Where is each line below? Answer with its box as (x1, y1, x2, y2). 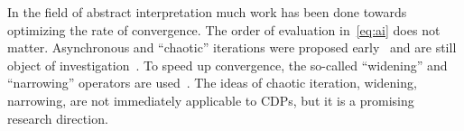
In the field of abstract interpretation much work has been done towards (7, 3, 407, 21)
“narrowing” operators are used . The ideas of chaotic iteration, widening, (7, 73, 417, 92)
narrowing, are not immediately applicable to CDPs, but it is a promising (7, 90, 414, 109)
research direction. (7, 108, 108, 127)
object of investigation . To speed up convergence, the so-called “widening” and (7, 55, 448, 74)
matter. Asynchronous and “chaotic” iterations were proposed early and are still (7, 38, 457, 57)
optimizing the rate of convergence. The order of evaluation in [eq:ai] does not (7, 20, 441, 39)
